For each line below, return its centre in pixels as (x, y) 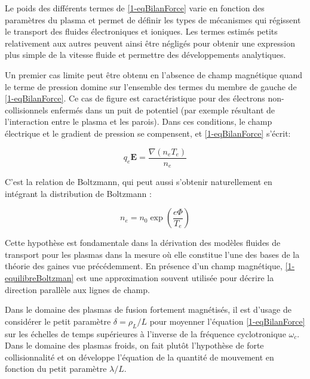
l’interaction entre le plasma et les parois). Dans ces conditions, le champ (139, 121)
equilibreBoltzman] (39, 278)
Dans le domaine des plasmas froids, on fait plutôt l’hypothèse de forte (134, 345)
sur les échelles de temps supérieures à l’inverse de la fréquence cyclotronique (145, 333)
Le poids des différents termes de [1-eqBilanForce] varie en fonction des (135, 8)
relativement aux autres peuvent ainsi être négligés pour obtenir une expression (150, 43)
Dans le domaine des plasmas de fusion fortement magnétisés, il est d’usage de (148, 309)
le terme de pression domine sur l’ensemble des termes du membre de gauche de (151, 86)
